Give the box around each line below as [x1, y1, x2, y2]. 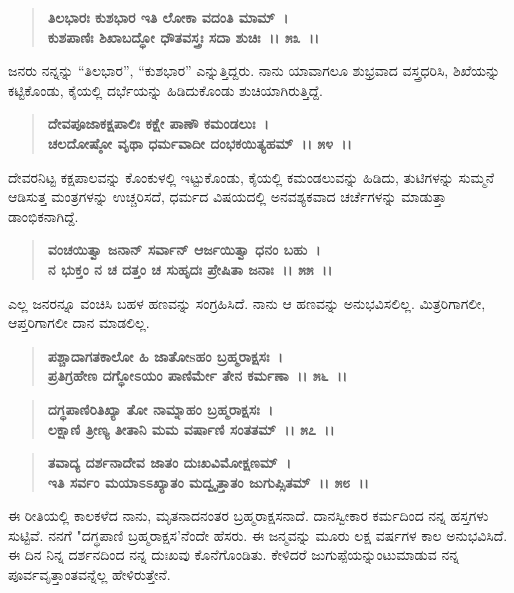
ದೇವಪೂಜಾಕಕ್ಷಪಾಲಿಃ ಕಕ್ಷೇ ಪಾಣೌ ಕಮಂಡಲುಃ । [47, 113, 269, 134]
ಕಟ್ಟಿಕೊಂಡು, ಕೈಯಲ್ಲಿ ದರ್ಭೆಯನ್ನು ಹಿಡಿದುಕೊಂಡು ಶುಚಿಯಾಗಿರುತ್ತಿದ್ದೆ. [8, 79, 323, 100]
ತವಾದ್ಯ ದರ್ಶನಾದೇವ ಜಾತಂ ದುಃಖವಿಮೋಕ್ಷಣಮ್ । [47, 452, 291, 473]
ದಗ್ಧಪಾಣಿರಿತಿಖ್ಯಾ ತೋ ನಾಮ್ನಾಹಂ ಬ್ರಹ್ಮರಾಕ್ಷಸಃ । [47, 398, 273, 419]
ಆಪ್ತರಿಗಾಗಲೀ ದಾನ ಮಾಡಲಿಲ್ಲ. [8, 312, 150, 333]
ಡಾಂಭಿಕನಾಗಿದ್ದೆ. [8, 205, 79, 226]
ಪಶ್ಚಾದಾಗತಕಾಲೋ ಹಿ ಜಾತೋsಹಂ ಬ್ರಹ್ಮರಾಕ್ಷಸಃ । [47, 345, 283, 366]
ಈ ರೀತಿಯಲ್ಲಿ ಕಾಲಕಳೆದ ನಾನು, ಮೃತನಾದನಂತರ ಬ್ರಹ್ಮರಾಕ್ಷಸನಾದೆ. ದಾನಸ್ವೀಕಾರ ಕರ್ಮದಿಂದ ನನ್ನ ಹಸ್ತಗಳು [8, 505, 489, 526]
